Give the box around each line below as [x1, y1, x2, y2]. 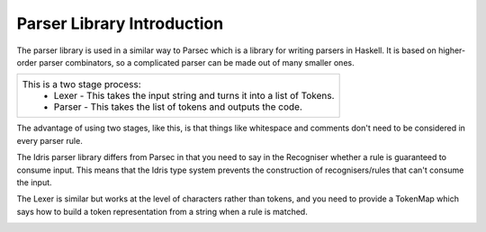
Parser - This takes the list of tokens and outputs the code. [53, 101, 303, 113]
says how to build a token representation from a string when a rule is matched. [16, 206, 308, 217]
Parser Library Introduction [16, 13, 224, 33]
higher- [437, 45, 466, 56]
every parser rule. [16, 135, 83, 146]
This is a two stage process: [22, 78, 141, 91]
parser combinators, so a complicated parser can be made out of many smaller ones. [39, 57, 355, 67]
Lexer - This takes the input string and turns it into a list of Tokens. [53, 90, 335, 103]
